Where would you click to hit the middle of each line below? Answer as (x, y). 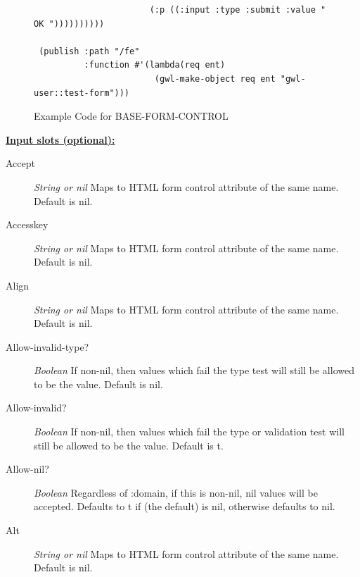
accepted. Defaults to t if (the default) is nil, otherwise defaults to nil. (185, 506)
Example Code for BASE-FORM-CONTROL (131, 116)
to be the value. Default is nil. (98, 384)
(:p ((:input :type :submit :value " (238, 10)
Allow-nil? (27, 469)
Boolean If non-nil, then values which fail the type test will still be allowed (194, 370)
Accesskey (27, 224)
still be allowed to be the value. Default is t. (129, 445)
